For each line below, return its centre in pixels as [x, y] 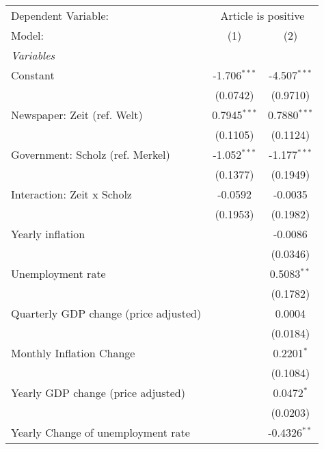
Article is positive [262, 15]
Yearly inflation [48, 234]
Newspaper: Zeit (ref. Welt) [77, 115]
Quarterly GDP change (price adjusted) [106, 313]
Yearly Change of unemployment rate [100, 432]
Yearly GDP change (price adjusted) [98, 393]
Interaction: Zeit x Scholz [71, 194]
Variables [33, 55]
